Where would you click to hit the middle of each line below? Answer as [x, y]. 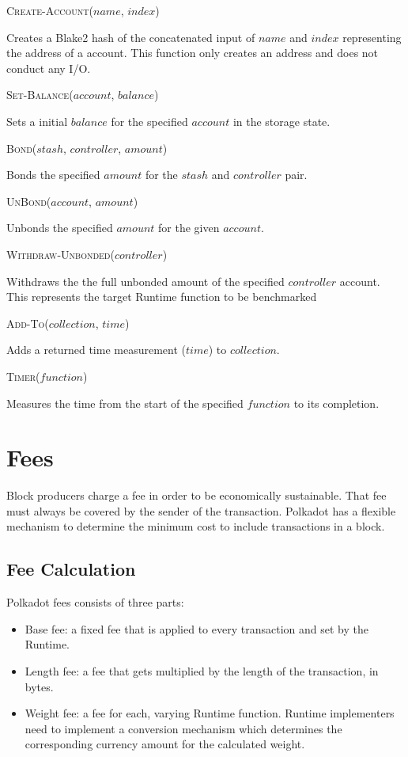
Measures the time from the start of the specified [125, 403]
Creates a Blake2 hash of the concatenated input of [131, 37]
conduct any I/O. [49, 68]
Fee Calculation [71, 569]
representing [372, 37]
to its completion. [336, 403]
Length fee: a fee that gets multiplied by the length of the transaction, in [202, 670]
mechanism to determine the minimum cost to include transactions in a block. [196, 526]
